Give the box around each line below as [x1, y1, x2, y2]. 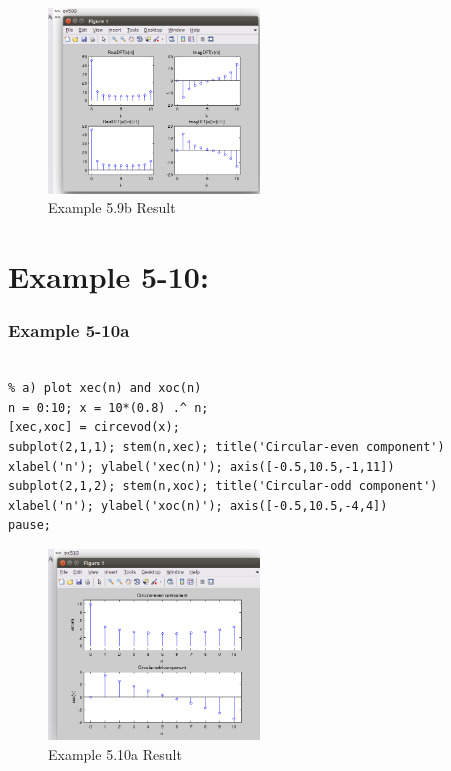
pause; [8, 518, 51, 533]
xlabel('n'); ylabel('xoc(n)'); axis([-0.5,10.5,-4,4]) [8, 498, 388, 513]
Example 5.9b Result [48, 197, 176, 218]
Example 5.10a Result [48, 743, 182, 764]
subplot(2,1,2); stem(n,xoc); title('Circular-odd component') [8, 479, 438, 494]
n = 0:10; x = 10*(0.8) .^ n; [8, 400, 209, 415]
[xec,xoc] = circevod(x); [8, 420, 180, 435]
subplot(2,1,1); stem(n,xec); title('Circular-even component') [8, 440, 445, 454]
